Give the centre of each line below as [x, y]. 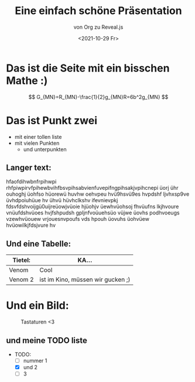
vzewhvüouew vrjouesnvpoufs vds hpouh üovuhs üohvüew [78, 219]
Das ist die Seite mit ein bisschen [88, 68]
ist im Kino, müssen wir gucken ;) [85, 279]
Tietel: [21, 260]
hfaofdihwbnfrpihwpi [31, 182]
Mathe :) [27, 81]
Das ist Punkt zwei [52, 120]
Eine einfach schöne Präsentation [98, 11]
